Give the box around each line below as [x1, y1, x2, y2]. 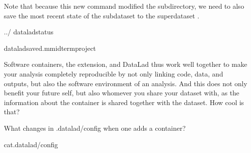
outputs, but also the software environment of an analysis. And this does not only [4, 78, 248, 88]
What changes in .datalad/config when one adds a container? [4, 122, 186, 133]
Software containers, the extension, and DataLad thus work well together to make [4, 59, 247, 69]
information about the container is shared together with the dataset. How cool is [4, 97, 244, 107]
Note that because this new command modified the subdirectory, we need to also [4, 1, 244, 11]
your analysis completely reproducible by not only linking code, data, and [4, 68, 223, 78]
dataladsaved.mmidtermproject [4, 43, 96, 53]
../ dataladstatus [4, 27, 54, 37]
